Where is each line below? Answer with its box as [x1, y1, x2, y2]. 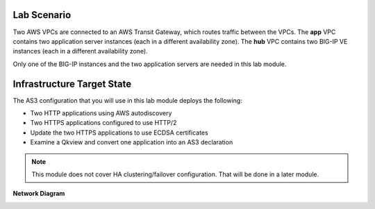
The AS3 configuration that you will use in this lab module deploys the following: [12, 96, 242, 104]
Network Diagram [12, 190, 65, 198]
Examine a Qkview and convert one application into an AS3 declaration [30, 138, 233, 147]
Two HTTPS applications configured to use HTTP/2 [30, 119, 177, 127]
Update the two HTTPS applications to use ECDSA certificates [30, 128, 208, 137]
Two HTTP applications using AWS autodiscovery [30, 108, 172, 117]
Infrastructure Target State [12, 78, 132, 90]
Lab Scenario [12, 9, 72, 21]
